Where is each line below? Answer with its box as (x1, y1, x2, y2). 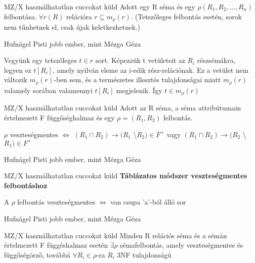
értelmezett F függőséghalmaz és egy (4, 112, 115, 122)
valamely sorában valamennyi (4, 85, 93, 95)
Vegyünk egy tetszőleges (4, 55, 77, 65)
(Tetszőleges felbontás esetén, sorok (135, 11, 242, 21)
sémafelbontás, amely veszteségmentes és (120, 240, 243, 250)
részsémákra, (197, 55, 236, 65)
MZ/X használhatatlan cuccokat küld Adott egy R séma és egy (4, 1, 195, 11)
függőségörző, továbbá (4, 249, 71, 260)
